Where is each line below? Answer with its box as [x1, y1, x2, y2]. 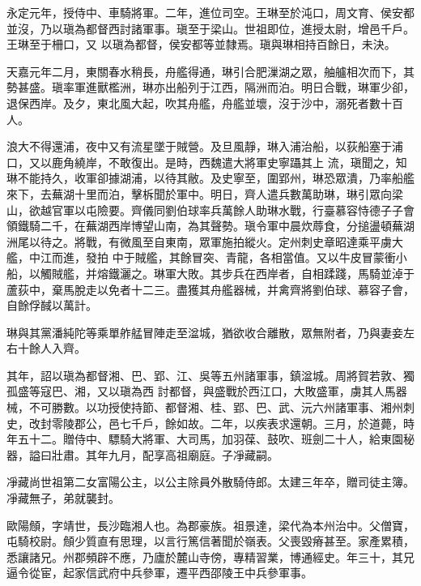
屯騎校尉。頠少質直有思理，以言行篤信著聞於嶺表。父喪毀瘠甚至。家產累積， [6, 533, 415, 550]
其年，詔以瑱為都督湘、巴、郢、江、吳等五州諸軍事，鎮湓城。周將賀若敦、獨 [6, 366, 415, 383]
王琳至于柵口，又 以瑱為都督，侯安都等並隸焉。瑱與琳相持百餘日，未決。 [6, 36, 396, 53]
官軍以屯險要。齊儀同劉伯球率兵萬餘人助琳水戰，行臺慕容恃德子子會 [51, 201, 415, 218]
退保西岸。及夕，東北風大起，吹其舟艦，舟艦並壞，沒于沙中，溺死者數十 [6, 94, 392, 111]
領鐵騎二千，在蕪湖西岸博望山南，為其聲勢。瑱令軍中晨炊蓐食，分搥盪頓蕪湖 [6, 217, 415, 234]
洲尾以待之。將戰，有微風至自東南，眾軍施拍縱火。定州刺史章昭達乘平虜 [6, 233, 392, 250]
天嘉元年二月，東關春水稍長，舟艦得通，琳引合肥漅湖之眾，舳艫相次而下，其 [6, 62, 415, 79]
